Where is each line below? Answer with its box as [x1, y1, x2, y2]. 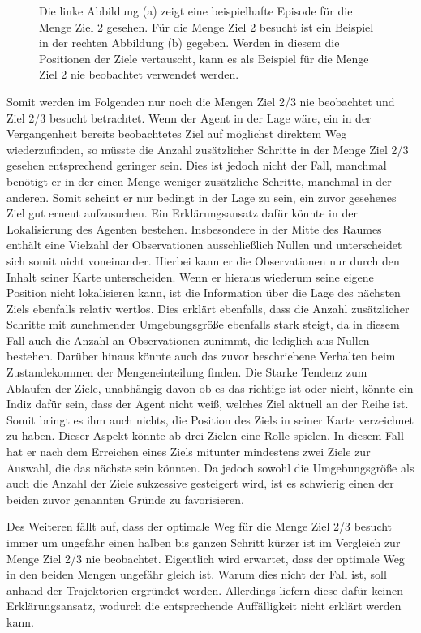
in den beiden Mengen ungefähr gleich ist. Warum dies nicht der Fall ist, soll [6, 566, 387, 583]
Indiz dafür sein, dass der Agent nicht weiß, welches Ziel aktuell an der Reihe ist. [6, 395, 409, 412]
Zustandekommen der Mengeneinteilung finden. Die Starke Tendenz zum [6, 364, 367, 381]
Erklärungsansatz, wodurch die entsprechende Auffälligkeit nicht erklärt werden [6, 597, 402, 614]
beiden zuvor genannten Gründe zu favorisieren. [6, 490, 244, 507]
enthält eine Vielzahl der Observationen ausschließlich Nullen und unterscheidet [6, 236, 402, 253]
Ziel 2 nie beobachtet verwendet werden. [39, 66, 239, 83]
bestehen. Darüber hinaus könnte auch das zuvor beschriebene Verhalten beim [6, 347, 396, 364]
